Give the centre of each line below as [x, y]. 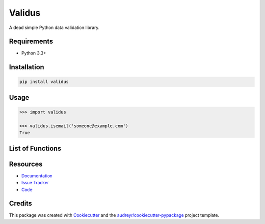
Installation [26, 67]
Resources [26, 164]
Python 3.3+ [34, 53]
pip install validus [44, 82]
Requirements [31, 42]
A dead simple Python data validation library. [54, 28]
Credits [21, 204]
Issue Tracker [35, 183]
